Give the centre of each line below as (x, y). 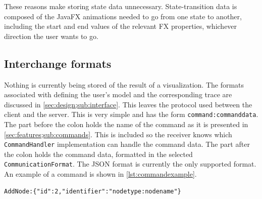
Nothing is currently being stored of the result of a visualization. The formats (124, 84)
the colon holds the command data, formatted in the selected (98, 154)
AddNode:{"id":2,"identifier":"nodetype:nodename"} (93, 191)
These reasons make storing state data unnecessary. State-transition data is (121, 6)
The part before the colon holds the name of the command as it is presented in (126, 124)
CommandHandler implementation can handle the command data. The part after (127, 144)
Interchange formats (58, 63)
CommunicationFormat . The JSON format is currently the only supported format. (130, 164)
